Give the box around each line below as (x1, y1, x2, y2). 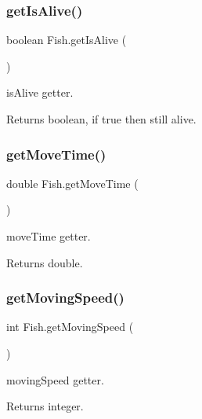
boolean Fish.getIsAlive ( (6, 31, 127, 48)
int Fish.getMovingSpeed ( (6, 318, 134, 335)
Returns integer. (6, 398, 84, 414)
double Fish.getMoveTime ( (6, 175, 139, 191)
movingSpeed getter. (6, 371, 104, 388)
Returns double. (6, 254, 83, 270)
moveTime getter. (6, 228, 91, 244)
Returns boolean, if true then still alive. (6, 111, 197, 127)
